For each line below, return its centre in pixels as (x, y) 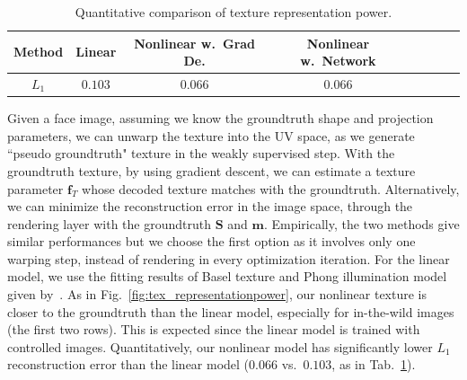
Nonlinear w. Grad (195, 43)
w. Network (338, 61)
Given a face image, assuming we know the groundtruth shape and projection (220, 118)
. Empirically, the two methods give (361, 223)
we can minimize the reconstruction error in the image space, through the (210, 206)
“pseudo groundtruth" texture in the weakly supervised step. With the (201, 153)
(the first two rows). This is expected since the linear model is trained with (214, 329)
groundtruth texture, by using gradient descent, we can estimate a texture (211, 170)
